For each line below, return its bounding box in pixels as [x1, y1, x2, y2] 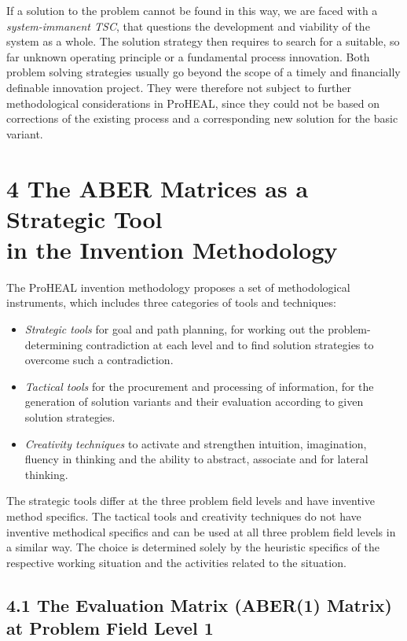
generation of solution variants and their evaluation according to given [24, 393, 364, 410]
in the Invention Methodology [6, 233, 338, 265]
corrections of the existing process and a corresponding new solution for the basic [6, 110, 398, 127]
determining [24, 336, 82, 352]
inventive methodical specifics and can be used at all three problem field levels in [6, 523, 396, 540]
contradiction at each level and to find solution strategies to [86, 336, 374, 352]
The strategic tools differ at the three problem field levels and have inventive [6, 492, 375, 509]
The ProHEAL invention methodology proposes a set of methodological [6, 278, 350, 295]
